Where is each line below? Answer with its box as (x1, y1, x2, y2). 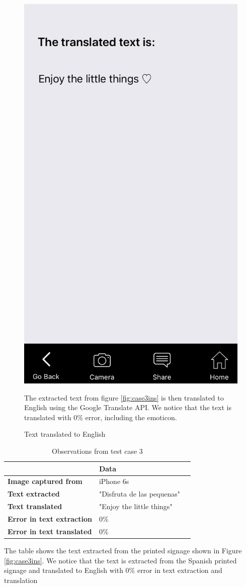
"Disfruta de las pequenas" (99, 488, 180, 499)
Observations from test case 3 (52, 446, 143, 456)
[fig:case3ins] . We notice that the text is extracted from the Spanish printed (4, 555, 237, 565)
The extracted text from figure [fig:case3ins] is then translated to (24, 392, 224, 403)
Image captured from (8, 476, 83, 486)
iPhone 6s (99, 476, 129, 486)
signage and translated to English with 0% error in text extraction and (4, 565, 222, 575)
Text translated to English (24, 429, 106, 439)
